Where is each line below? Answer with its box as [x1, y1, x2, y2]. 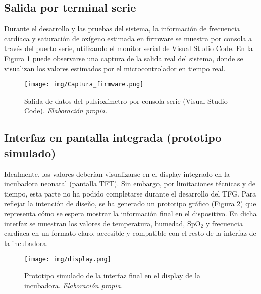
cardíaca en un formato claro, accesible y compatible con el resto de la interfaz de [4, 228, 256, 238]
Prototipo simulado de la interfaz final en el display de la [24, 270, 200, 281]
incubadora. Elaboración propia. [24, 280, 123, 290]
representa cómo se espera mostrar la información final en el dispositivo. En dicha [4, 208, 257, 218]
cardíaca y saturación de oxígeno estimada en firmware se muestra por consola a [4, 33, 252, 43]
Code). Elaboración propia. [24, 105, 108, 116]
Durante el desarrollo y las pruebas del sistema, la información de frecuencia [4, 23, 240, 34]
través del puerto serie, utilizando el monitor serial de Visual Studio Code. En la [4, 43, 253, 54]
